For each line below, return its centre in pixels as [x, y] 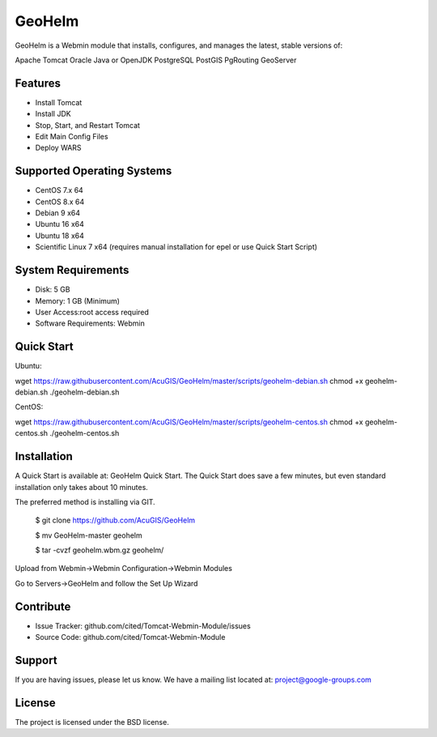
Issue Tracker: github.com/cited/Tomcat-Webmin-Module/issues [143, 626]
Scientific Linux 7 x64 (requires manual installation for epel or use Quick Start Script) [176, 247]
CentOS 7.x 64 [59, 190]
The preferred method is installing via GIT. [85, 501]
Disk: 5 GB [53, 290]
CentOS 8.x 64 [60, 202]
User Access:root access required [92, 312]
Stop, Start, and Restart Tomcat [88, 125]
